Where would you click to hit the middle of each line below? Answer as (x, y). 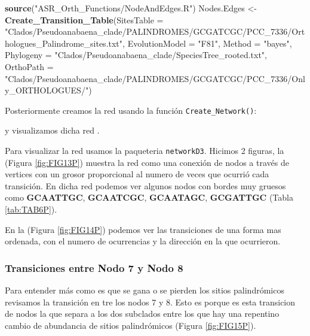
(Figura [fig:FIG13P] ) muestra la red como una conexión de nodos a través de (147, 162)
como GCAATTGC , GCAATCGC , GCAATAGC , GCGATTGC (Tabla (149, 197)
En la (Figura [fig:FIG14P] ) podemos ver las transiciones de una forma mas (143, 229)
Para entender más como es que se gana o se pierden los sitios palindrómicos (145, 290)
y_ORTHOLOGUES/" (47, 90)
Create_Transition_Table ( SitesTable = (84, 19)
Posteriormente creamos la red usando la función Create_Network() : (131, 110)
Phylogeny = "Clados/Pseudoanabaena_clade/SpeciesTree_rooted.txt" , (136, 55)
